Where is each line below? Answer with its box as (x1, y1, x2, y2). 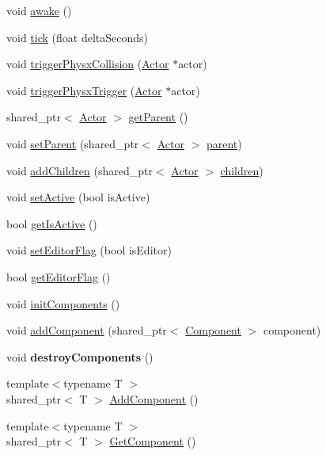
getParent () (128, 109, 188, 125)
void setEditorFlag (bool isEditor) (6, 242, 172, 258)
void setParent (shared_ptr (6, 135, 139, 151)
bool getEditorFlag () (6, 268, 111, 285)
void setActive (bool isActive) (6, 189, 150, 205)
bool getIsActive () (6, 215, 97, 231)
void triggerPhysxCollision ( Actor (6, 55, 169, 72)
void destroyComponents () (6, 348, 154, 365)
